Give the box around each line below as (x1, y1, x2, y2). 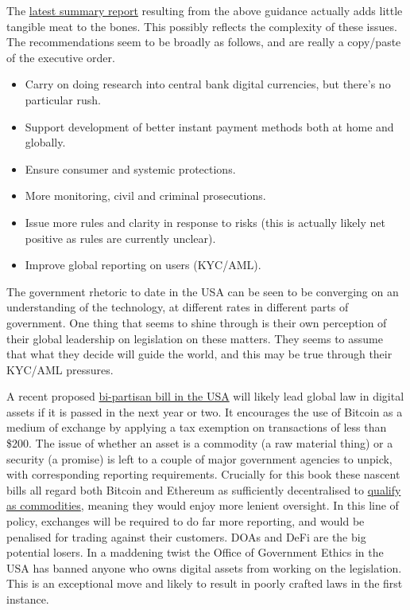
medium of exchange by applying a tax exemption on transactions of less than (6, 419, 387, 436)
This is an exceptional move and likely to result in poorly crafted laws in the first (6, 575, 403, 592)
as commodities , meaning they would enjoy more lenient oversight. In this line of (6, 497, 399, 514)
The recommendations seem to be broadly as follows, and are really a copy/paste (6, 33, 401, 50)
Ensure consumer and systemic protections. (25, 160, 236, 177)
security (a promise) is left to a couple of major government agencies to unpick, (6, 450, 393, 467)
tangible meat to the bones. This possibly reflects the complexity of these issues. (6, 18, 397, 34)
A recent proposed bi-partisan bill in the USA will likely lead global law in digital (6, 388, 404, 405)
